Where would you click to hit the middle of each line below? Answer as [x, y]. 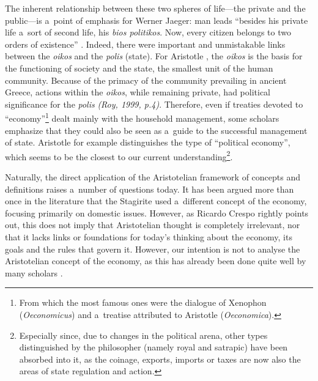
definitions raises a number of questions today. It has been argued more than [150, 189]
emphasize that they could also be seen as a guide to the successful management [156, 130]
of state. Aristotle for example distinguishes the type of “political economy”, [148, 142]
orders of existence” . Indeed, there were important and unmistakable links [145, 44]
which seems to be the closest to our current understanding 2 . [119, 155]
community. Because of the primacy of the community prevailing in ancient [146, 80]
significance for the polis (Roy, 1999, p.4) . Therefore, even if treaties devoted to [154, 104]
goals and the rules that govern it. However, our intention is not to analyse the [153, 249]
